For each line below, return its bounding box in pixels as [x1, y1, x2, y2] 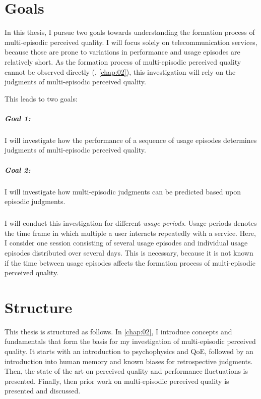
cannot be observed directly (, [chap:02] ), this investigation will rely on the [5, 66, 236, 77]
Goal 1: [5, 113, 31, 123]
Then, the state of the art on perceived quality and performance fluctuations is [5, 366, 248, 376]
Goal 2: [5, 164, 31, 175]
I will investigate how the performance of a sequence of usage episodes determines [5, 134, 257, 145]
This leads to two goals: [5, 93, 78, 104]
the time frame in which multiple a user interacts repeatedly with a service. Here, [5, 227, 256, 238]
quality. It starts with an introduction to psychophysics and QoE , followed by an [5, 346, 253, 357]
